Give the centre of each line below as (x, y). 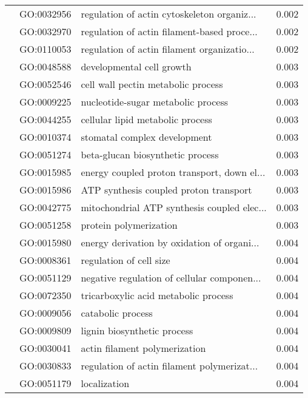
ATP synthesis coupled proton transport (166, 190)
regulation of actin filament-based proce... (169, 31)
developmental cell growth (136, 66)
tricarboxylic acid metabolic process (157, 295)
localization (105, 383)
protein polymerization (129, 225)
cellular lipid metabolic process (146, 119)
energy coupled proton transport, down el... (173, 172)
